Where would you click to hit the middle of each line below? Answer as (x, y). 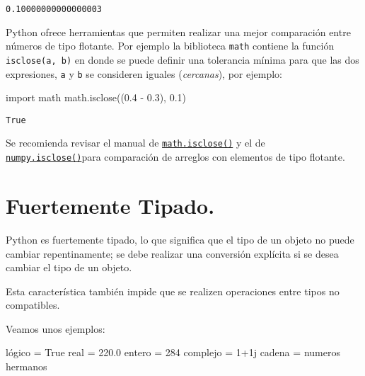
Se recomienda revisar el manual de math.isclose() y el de (135, 143)
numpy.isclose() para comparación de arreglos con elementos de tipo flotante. (175, 157)
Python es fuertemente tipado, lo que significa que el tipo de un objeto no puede (180, 239)
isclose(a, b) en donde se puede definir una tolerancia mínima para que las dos (182, 59)
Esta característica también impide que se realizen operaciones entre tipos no (173, 291)
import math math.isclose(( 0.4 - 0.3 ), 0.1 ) (96, 97)
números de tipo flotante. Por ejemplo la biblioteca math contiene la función (170, 46)
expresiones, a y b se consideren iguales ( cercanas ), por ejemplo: (144, 73)
